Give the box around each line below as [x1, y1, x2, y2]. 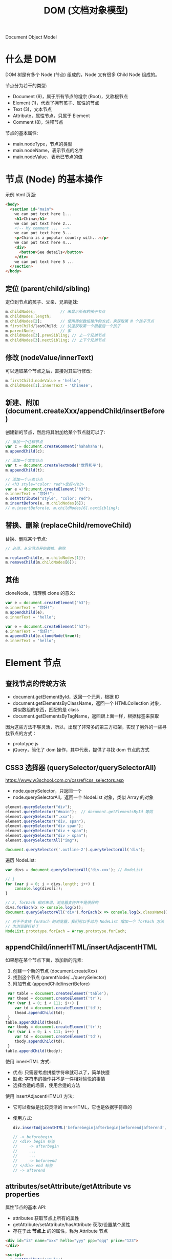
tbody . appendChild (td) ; [14, 1039, 66, 1044]
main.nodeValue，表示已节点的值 [12, 154, 83, 160]
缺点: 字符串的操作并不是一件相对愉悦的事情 [12, 1076, 105, 1082]
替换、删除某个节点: [5, 535, 48, 542]
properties [5, 1190, 40, 1198]
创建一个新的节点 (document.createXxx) [12, 968, 97, 974]
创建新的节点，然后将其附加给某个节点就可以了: [5, 429, 106, 435]
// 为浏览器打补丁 [5, 924, 39, 929]
